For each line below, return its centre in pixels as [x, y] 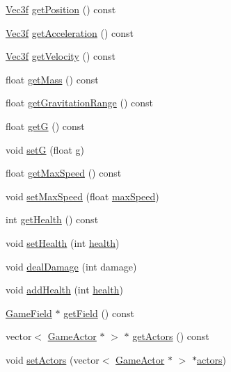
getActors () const [171, 336]
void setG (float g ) [45, 149]
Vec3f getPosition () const [61, 9]
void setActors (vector [53, 359]
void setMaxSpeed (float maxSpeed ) [82, 196]
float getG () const [45, 126]
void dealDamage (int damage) [71, 266]
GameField [29, 313]
